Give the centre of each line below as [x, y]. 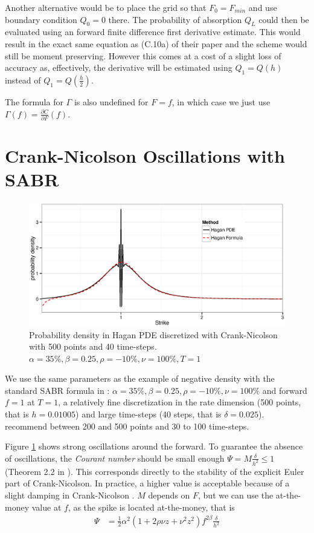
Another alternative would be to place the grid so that [106, 7]
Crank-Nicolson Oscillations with [145, 156]
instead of [23, 80]
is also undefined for [111, 101]
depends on [169, 495]
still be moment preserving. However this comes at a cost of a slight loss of [143, 55]
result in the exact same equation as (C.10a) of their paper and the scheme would [156, 43]
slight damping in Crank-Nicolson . [70, 495]
